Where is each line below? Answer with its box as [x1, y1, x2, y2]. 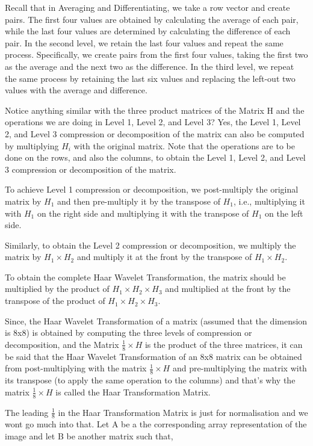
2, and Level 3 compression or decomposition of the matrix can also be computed [5, 127, 305, 140]
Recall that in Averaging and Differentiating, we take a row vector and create [5, 1, 290, 13]
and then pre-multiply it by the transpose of [57, 194, 220, 207]
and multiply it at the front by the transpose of [76, 250, 252, 263]
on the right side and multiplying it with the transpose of [37, 206, 249, 219]
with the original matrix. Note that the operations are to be [73, 139, 295, 152]
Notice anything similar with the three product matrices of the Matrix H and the [5, 104, 305, 116]
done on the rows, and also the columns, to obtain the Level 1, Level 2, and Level [5, 151, 306, 164]
